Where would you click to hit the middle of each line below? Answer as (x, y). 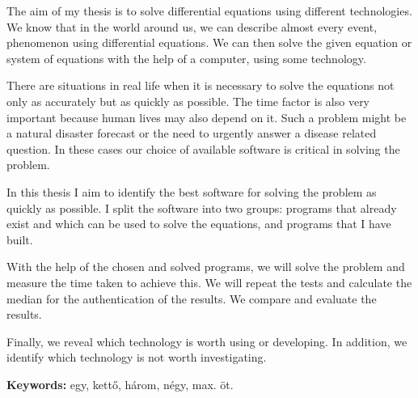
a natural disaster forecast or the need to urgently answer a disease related (192, 133)
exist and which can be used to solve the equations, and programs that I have (199, 224)
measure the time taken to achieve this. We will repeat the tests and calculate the (209, 282)
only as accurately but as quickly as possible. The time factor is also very (188, 101)
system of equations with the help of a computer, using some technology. (186, 58)
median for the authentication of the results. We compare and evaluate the (192, 298)
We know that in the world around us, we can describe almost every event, (192, 26)
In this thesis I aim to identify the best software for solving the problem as (192, 191)
